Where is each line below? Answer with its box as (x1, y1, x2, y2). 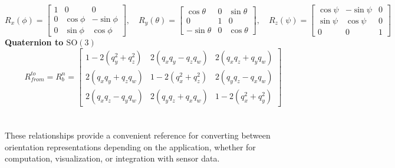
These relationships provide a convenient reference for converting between (5, 129, 271, 141)
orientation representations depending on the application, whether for (5, 140, 256, 153)
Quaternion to (5, 36, 64, 48)
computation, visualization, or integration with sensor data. (5, 152, 220, 164)
